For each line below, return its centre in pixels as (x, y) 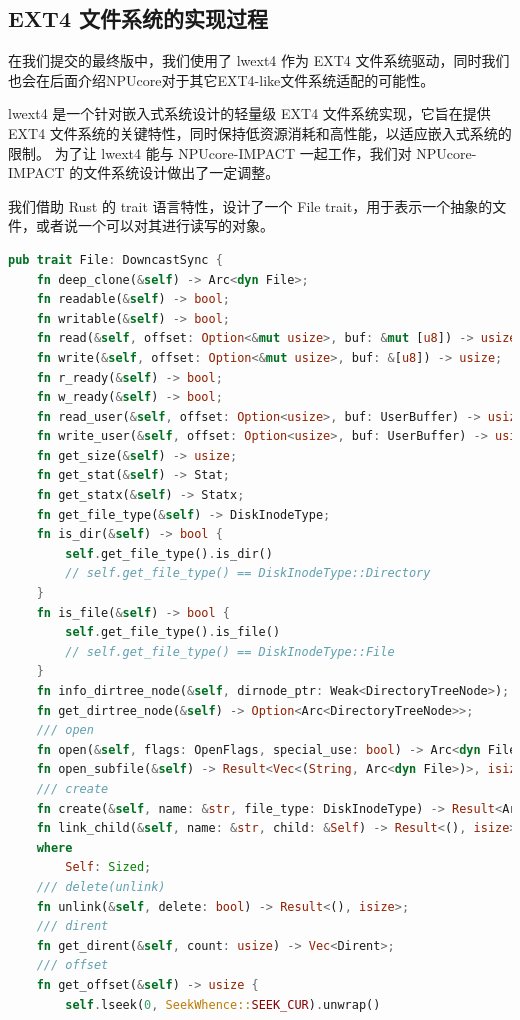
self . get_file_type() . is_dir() (169, 553)
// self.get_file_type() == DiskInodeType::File (230, 651)
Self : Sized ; (108, 867)
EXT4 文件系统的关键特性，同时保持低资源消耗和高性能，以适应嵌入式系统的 (260, 132)
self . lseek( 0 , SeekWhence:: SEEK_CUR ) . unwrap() (223, 1004)
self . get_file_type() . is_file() (173, 632)
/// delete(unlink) (101, 886)
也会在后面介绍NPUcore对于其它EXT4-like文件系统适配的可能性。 (221, 79)
